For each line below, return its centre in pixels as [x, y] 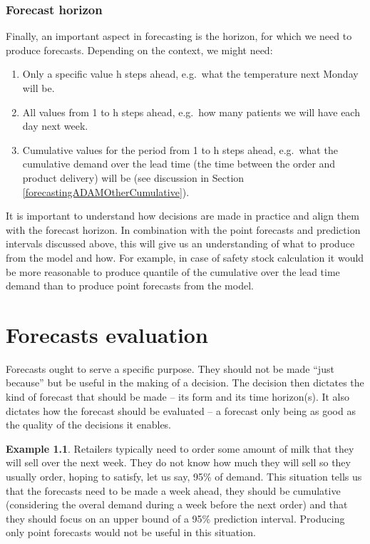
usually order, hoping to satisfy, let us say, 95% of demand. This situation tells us [184, 476]
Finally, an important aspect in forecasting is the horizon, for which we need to [179, 36]
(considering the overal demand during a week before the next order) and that [177, 504]
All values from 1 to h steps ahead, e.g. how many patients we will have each [191, 112]
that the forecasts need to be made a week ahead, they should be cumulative [173, 490]
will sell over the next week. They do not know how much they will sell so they [178, 462]
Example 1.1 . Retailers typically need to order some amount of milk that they [180, 448]
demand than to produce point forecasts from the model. [130, 286]
